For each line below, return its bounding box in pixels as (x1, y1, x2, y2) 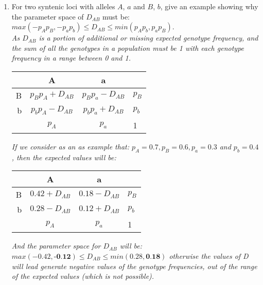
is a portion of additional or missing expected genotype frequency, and (39, 32, 258, 43)
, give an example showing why (160, 1, 258, 11)
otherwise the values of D (169, 250, 249, 261)
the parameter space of (11, 11, 84, 22)
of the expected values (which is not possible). (11, 271, 154, 281)
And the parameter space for (11, 240, 101, 251)
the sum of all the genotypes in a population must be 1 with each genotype (11, 42, 244, 53)
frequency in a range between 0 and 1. (11, 52, 131, 63)
